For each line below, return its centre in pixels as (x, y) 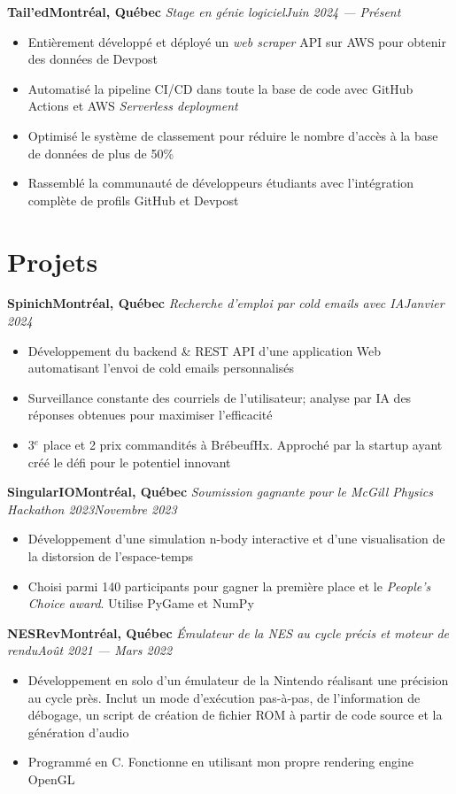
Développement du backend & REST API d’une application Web (205, 350)
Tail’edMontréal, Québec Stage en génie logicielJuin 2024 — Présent (204, 12)
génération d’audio (78, 732)
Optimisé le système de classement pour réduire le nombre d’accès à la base (233, 135)
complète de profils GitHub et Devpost (133, 200)
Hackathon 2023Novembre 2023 (92, 509)
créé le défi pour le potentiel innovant (129, 462)
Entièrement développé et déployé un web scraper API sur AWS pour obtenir (237, 41)
